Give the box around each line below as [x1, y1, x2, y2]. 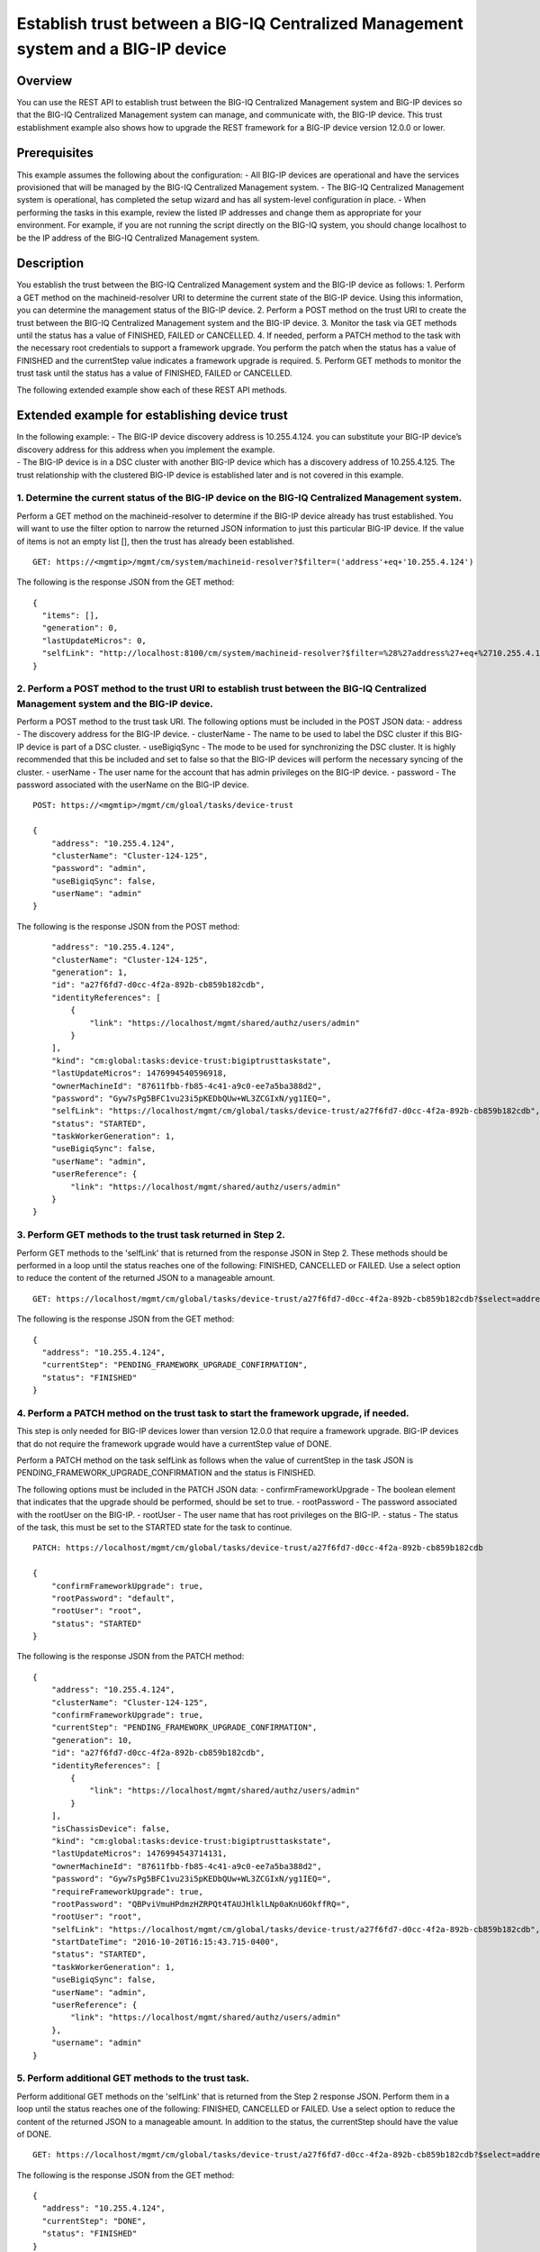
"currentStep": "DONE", [41, 2216, 148, 2226]
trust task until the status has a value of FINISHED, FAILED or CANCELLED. [16, 368, 292, 378]
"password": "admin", [50, 863, 148, 874]
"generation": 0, [41, 622, 119, 633]
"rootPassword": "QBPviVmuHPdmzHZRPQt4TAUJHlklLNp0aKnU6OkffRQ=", [50, 1899, 351, 1909]
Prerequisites [16, 145, 94, 161]
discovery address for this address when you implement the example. [16, 444, 275, 455]
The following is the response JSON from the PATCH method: [16, 1651, 245, 1662]
